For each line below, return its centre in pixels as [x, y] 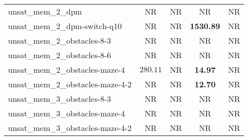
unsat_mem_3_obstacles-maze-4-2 [70, 128]
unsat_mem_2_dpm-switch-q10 [65, 26]
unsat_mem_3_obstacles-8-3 [60, 99]
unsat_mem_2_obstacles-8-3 [60, 40]
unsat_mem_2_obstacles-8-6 [60, 55]
